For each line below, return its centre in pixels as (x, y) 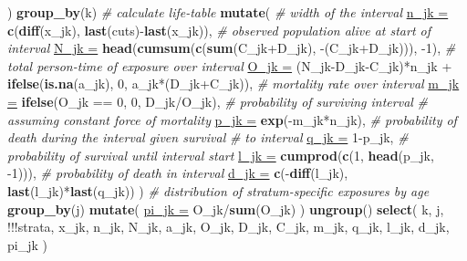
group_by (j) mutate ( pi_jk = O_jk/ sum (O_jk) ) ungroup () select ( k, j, (226, 209)
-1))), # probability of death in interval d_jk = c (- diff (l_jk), (178, 173)
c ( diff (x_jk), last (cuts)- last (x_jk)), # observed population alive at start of (219, 30)
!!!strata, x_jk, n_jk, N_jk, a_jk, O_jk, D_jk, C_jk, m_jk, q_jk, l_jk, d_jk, (228, 227)
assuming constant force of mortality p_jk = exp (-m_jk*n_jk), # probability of (232, 119)
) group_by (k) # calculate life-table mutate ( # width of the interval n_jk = (228, 12)
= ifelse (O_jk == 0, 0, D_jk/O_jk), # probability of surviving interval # (218, 101)
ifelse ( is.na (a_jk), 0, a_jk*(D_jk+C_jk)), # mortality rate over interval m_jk (233, 84)
